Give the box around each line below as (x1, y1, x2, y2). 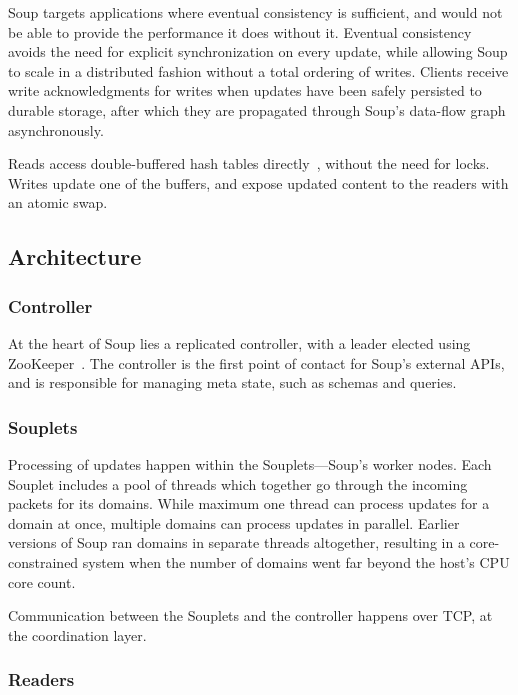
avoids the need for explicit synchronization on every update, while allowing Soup (8, 41, 508, 62)
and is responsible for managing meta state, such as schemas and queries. (8, 372, 457, 393)
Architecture (8, 241, 142, 272)
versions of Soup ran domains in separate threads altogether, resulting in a (8, 532, 465, 553)
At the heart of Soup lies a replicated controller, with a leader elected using (8, 332, 471, 353)
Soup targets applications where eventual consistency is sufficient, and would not (8, 2, 503, 22)
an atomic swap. (8, 192, 108, 213)
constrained (8, 551, 79, 572)
